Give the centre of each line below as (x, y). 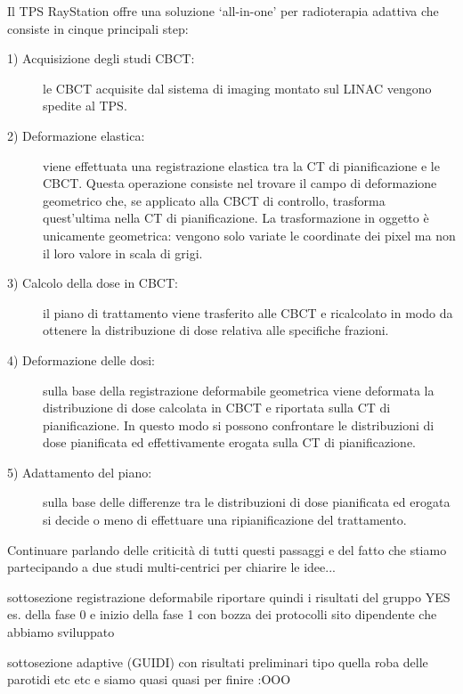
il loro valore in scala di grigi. (123, 253)
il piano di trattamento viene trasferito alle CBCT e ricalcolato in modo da (248, 312)
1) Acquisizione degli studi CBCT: (101, 58)
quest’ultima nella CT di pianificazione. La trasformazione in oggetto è (236, 218)
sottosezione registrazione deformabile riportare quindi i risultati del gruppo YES (229, 596)
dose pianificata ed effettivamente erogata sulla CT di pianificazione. (230, 442)
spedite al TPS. (85, 106)
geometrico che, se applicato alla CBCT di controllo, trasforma (214, 200)
